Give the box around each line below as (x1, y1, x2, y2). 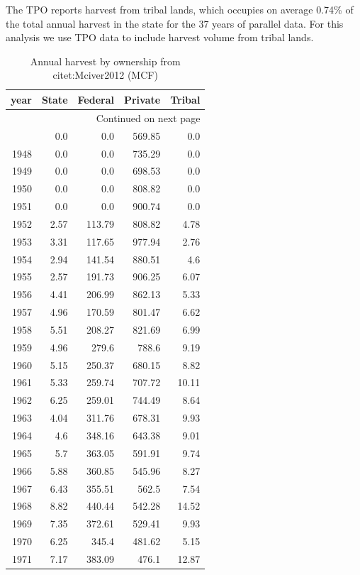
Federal (77, 92, 114, 106)
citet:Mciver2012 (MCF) (52, 67, 158, 82)
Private (123, 92, 161, 106)
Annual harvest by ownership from (30, 53, 181, 68)
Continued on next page (96, 110, 201, 125)
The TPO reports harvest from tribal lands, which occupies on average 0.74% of (6, 2, 354, 16)
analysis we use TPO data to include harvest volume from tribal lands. (6, 30, 314, 45)
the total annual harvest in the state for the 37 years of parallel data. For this (6, 16, 344, 31)
